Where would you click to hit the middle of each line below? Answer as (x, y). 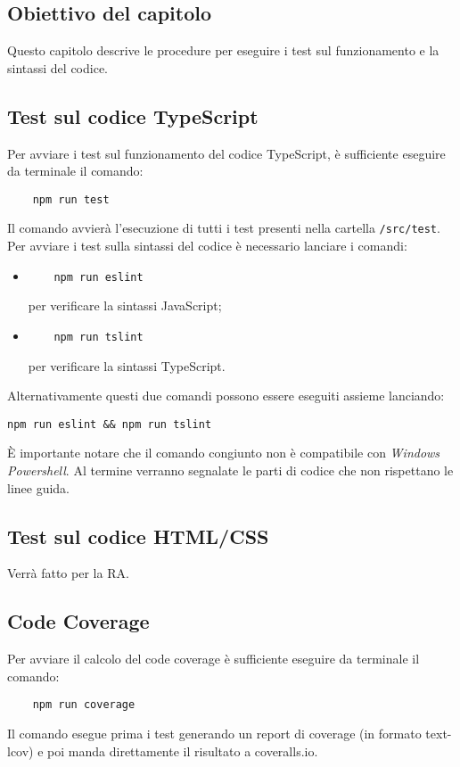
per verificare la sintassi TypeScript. (127, 365)
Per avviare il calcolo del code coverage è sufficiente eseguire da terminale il (214, 659)
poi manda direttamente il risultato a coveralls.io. (183, 751)
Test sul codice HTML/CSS (138, 536)
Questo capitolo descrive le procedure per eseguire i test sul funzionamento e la (223, 50)
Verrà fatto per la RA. (68, 573)
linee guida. (39, 487)
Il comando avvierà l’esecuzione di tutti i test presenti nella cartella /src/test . (224, 228)
